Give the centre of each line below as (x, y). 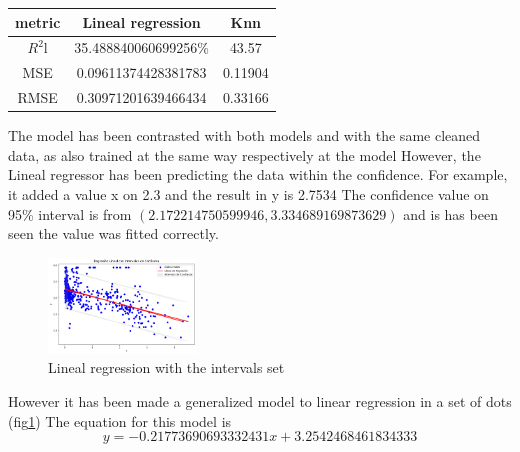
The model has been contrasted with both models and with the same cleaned (244, 135)
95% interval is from (70, 213)
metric (38, 21)
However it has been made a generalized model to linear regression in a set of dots (260, 400)
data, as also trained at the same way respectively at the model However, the (244, 154)
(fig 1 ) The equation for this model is (120, 420)
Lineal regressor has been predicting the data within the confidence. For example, (258, 174)
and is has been (450, 213)
